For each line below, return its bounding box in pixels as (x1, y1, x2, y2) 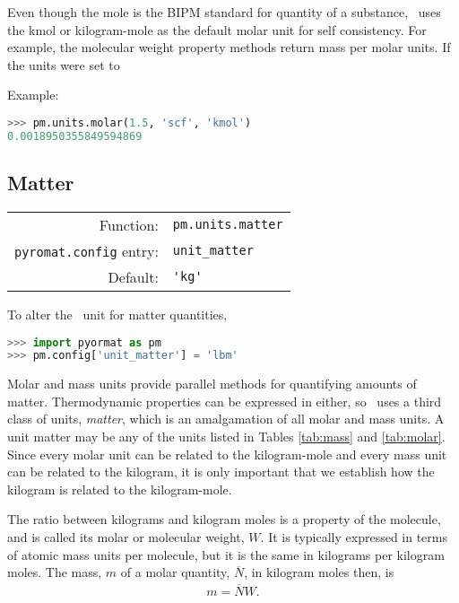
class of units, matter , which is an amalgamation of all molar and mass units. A (7, 409, 445, 428)
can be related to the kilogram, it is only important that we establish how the (7, 462, 435, 481)
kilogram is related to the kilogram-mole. (7, 479, 232, 498)
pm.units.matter (172, 217, 283, 232)
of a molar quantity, (120, 563, 230, 581)
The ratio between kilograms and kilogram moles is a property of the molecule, (7, 510, 441, 529)
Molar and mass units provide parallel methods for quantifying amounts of (7, 374, 417, 393)
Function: (99, 214, 159, 235)
